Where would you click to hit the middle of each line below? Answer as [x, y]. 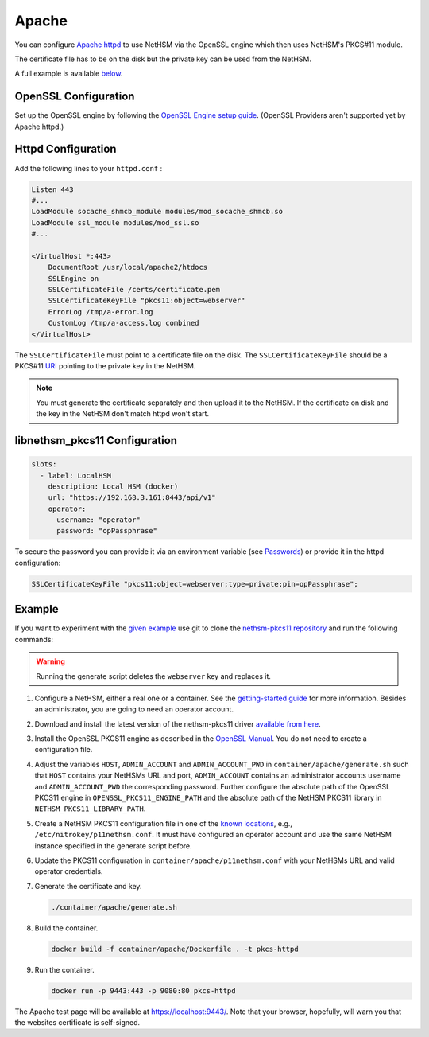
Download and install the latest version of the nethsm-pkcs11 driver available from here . [178, 723]
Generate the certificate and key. [88, 886]
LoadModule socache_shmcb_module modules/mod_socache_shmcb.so [157, 212]
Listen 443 [52, 189]
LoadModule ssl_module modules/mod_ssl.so [115, 222]
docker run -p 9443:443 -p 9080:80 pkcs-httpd [143, 990]
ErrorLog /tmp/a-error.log [101, 312]
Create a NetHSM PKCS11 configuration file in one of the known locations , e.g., [164, 823]
